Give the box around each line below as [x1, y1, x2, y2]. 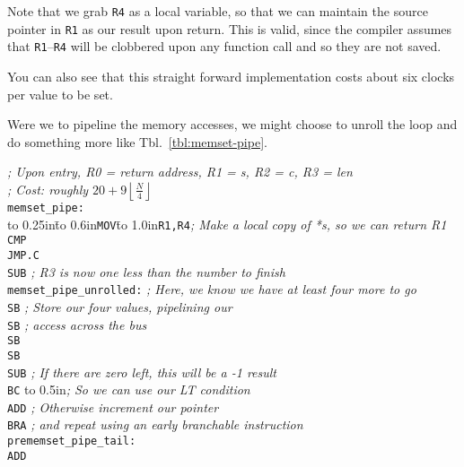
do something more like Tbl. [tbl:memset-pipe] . [7, 132, 267, 151]
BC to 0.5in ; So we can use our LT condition [7, 380, 250, 399]
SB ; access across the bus [7, 315, 147, 333]
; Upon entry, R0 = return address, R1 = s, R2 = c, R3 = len [7, 162, 353, 181]
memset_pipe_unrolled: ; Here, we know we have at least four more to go [7, 280, 416, 298]
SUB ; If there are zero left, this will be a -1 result [7, 362, 276, 381]
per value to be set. [7, 84, 113, 103]
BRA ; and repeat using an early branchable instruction [7, 415, 303, 434]
